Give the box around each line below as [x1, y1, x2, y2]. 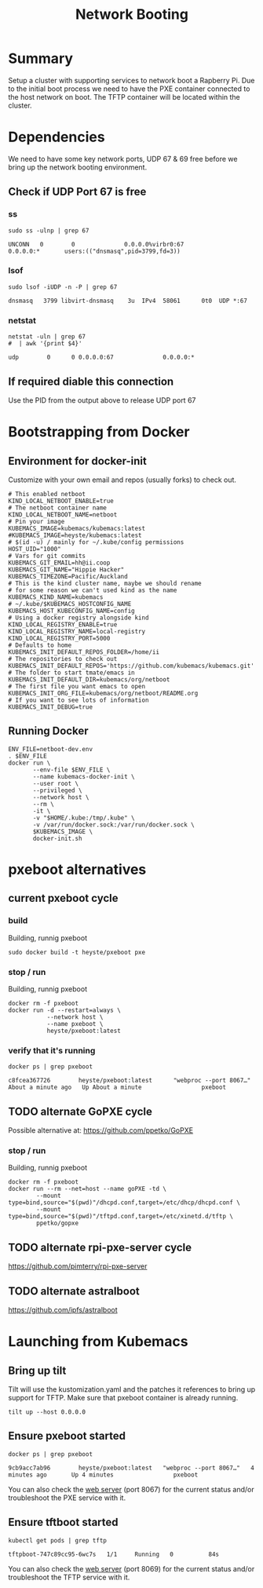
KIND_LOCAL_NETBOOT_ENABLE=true [8, 497, 114, 505]
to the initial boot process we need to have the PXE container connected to [8, 84, 250, 93]
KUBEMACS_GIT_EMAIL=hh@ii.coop [8, 559, 111, 567]
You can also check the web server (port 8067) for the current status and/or [8, 1484, 254, 1494]
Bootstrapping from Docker [8, 423, 190, 441]
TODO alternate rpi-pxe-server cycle [8, 1240, 192, 1254]
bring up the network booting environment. [8, 162, 148, 172]
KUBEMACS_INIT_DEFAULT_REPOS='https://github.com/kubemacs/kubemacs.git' [8, 662, 255, 670]
